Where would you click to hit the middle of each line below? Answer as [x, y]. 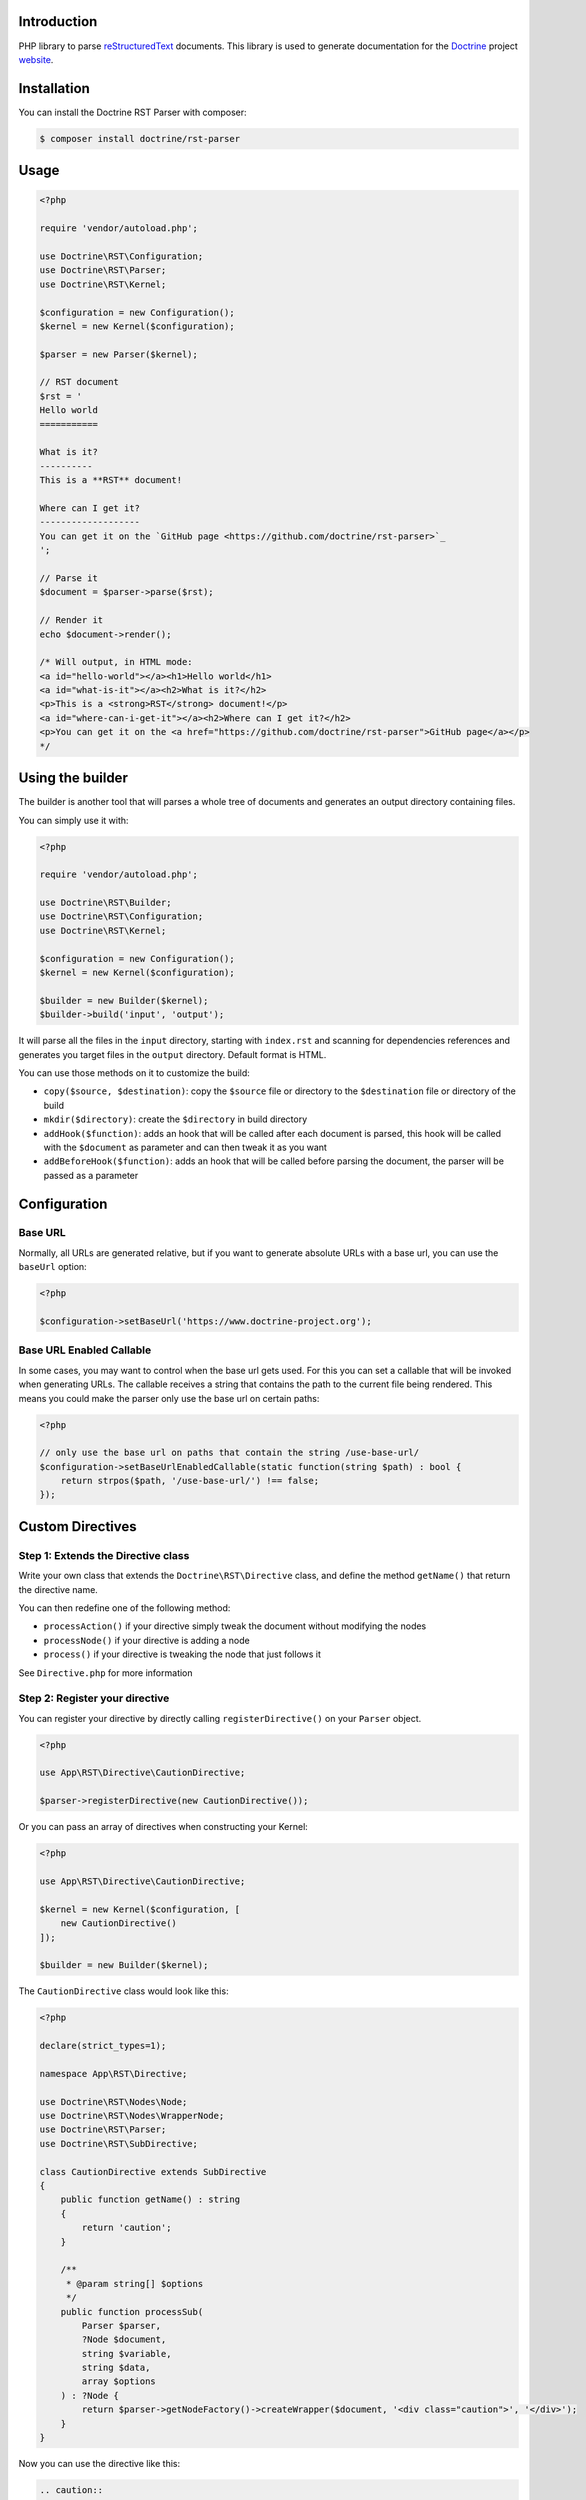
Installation [54, 88]
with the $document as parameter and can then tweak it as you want [185, 1147]
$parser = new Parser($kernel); [119, 354]
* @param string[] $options [134, 2283]
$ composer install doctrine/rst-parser [139, 138]
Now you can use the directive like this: [99, 2463]
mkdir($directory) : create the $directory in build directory [175, 1119]
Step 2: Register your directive [94, 1698]
